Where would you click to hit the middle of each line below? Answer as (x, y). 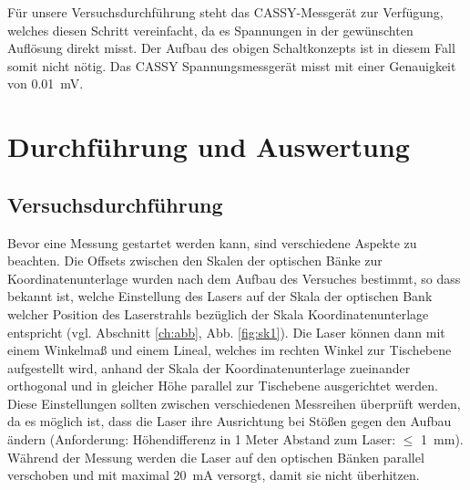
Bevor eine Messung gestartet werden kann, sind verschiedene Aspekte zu (212, 242)
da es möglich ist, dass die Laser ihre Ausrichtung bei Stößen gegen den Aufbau (230, 421)
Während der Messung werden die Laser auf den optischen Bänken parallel (216, 457)
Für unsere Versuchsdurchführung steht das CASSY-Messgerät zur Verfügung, (225, 12)
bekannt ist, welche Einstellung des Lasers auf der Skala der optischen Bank (220, 296)
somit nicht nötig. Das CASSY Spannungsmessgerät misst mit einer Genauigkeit (232, 65)
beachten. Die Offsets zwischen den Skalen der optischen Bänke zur (195, 261)
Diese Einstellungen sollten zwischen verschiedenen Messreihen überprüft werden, (234, 403)
